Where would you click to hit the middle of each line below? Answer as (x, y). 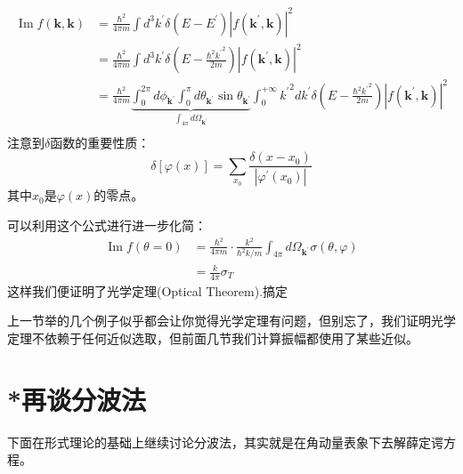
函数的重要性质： (100, 142)
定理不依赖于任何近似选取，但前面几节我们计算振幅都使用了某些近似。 (213, 338)
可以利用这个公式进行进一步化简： (107, 225)
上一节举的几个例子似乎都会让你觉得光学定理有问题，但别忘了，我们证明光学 (231, 321)
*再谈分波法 (77, 399)
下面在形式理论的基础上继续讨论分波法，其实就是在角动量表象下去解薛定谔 (225, 442)
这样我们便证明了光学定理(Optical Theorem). (135, 290)
